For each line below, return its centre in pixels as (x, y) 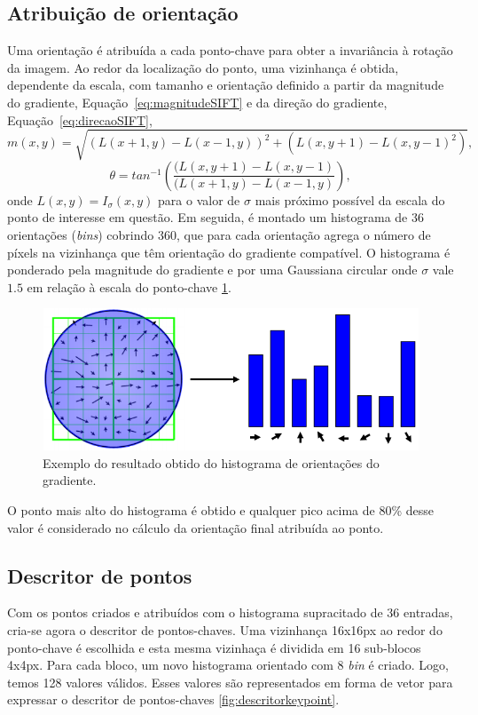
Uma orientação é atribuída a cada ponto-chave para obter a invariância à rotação (230, 50)
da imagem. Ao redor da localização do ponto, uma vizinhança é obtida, (203, 67)
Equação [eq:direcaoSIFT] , (80, 119)
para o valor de (199, 199)
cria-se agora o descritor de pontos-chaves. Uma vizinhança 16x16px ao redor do (225, 629)
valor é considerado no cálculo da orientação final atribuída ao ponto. (196, 527)
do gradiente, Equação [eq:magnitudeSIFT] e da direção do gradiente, (197, 102)
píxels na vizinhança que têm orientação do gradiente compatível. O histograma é (229, 252)
